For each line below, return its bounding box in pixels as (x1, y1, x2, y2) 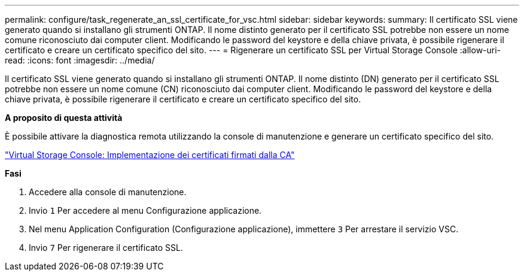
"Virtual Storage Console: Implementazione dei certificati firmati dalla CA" (5, 150, 295, 160)
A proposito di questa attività (5, 113, 123, 123)
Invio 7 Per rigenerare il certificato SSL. (29, 242, 183, 253)
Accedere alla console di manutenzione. (29, 187, 187, 197)
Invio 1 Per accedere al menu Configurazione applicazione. (29, 205, 262, 216)
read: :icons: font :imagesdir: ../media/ (5, 55, 155, 65)
